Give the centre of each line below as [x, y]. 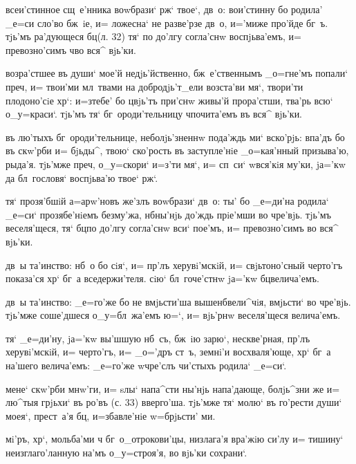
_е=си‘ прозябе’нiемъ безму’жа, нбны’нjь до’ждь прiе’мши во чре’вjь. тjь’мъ [168, 214]
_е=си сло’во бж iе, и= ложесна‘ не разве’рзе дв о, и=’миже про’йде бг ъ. [167, 22]
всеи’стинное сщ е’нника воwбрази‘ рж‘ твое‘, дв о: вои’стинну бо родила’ [164, 9]
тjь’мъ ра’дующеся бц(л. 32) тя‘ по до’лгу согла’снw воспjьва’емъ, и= [153, 36]
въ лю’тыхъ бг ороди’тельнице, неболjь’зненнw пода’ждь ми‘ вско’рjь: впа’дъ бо [175, 137]
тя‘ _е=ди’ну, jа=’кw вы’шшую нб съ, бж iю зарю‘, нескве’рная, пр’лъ [158, 338]
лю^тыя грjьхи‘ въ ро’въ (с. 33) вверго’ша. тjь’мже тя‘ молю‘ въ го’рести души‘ [174, 402]
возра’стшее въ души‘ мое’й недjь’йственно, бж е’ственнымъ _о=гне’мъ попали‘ [177, 73]
